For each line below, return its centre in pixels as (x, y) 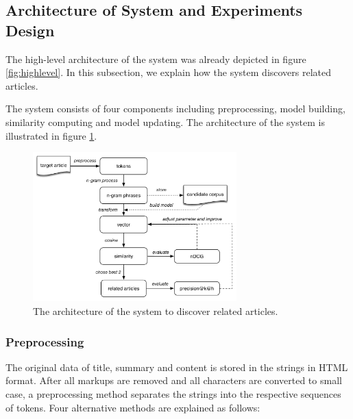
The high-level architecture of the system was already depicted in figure (156, 59)
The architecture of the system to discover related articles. (156, 311)
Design (30, 30)
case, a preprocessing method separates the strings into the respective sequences (173, 394)
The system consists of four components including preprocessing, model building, (175, 109)
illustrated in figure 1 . (51, 135)
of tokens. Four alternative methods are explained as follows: (133, 407)
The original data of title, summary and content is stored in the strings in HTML (177, 367)
